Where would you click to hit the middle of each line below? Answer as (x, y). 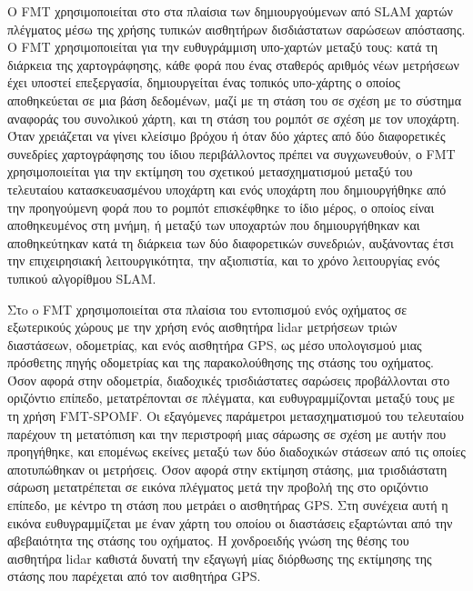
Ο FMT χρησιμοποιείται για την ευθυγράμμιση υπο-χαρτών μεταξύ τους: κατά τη (223, 47)
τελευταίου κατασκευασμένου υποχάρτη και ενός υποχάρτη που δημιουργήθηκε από (227, 189)
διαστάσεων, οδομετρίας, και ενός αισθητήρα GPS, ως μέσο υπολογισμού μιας (215, 344)
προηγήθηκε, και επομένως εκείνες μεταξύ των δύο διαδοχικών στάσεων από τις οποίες (236, 451)
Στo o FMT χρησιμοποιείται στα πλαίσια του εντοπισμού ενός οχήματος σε (207, 309)
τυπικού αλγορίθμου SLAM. (82, 278)
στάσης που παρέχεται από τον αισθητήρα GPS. (134, 576)
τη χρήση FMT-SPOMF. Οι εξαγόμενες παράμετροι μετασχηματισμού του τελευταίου (236, 416)
